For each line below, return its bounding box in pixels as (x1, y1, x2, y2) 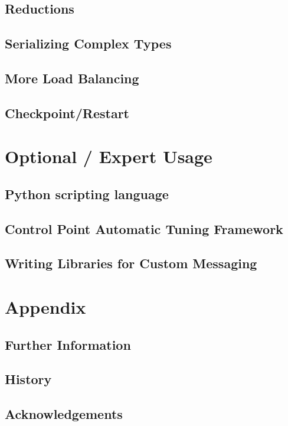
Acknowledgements (5, 405, 123, 423)
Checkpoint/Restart (5, 103, 130, 122)
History (5, 370, 52, 388)
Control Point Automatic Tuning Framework (5, 219, 283, 238)
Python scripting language (5, 184, 169, 203)
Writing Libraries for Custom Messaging (5, 254, 257, 272)
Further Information (5, 335, 131, 353)
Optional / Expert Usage (5, 144, 212, 168)
